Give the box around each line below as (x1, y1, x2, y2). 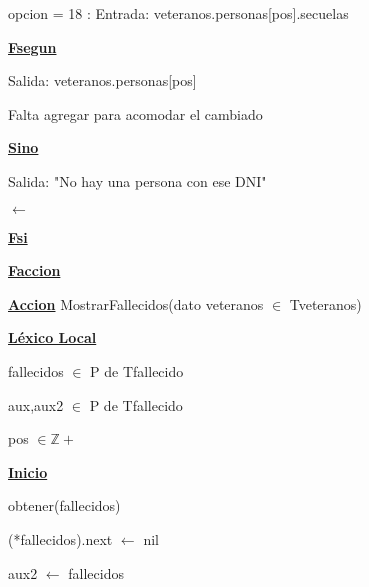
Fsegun (8, 36, 57, 57)
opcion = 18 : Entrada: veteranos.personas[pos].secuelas (8, 3, 349, 23)
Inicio (8, 461, 48, 482)
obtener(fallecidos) (8, 495, 121, 516)
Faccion (8, 260, 61, 281)
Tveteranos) (289, 293, 362, 314)
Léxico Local (8, 327, 97, 348)
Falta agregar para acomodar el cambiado (8, 103, 263, 124)
